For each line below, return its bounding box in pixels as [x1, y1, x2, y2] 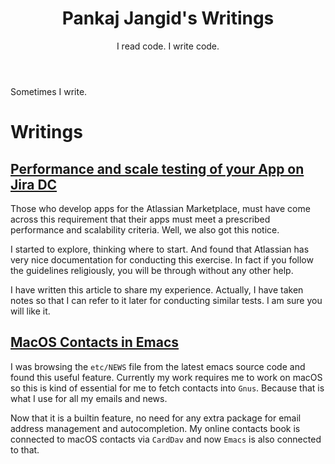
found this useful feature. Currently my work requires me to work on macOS [10, 371, 323, 383]
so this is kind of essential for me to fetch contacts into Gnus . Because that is [10, 382, 325, 394]
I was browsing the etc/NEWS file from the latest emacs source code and [10, 360, 306, 372]
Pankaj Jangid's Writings [61, 7, 275, 30]
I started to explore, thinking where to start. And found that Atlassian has [10, 243, 310, 255]
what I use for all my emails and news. [10, 392, 168, 404]
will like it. [10, 305, 51, 317]
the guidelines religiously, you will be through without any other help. [10, 264, 294, 276]
